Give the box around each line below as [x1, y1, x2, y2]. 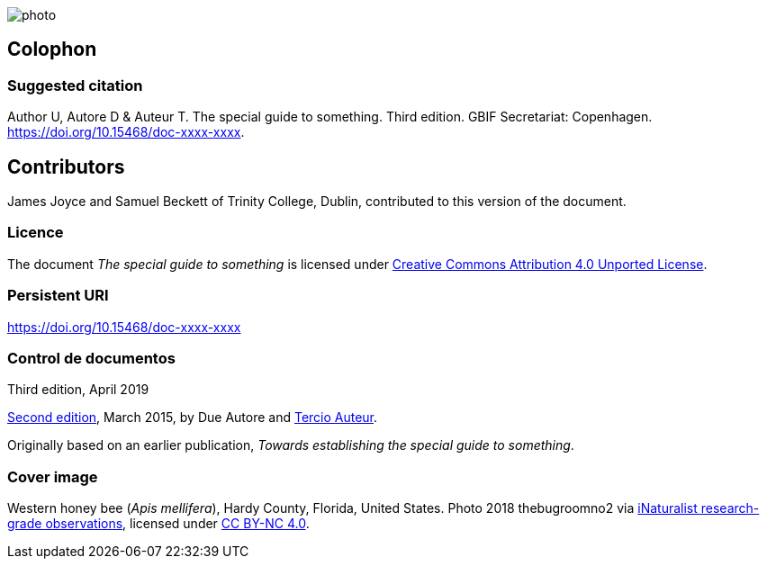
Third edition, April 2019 [7, 382, 149, 398]
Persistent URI [7, 286, 109, 305]
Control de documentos [7, 348, 176, 367]
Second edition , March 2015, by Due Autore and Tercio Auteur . [7, 409, 378, 426]
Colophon [7, 38, 97, 61]
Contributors [7, 155, 125, 178]
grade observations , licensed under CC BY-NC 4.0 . [7, 516, 310, 532]
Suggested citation [7, 76, 143, 94]
